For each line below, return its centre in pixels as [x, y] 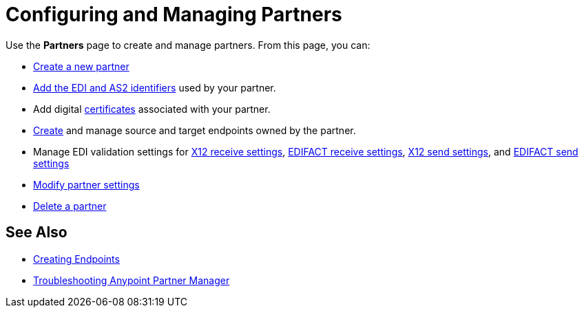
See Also [36, 233]
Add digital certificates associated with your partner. [152, 109]
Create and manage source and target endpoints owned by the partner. [195, 130]
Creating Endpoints [76, 259]
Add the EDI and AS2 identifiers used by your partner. [155, 87]
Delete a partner [70, 206]
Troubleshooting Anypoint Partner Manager [132, 280]
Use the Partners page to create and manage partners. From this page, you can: [188, 45]
